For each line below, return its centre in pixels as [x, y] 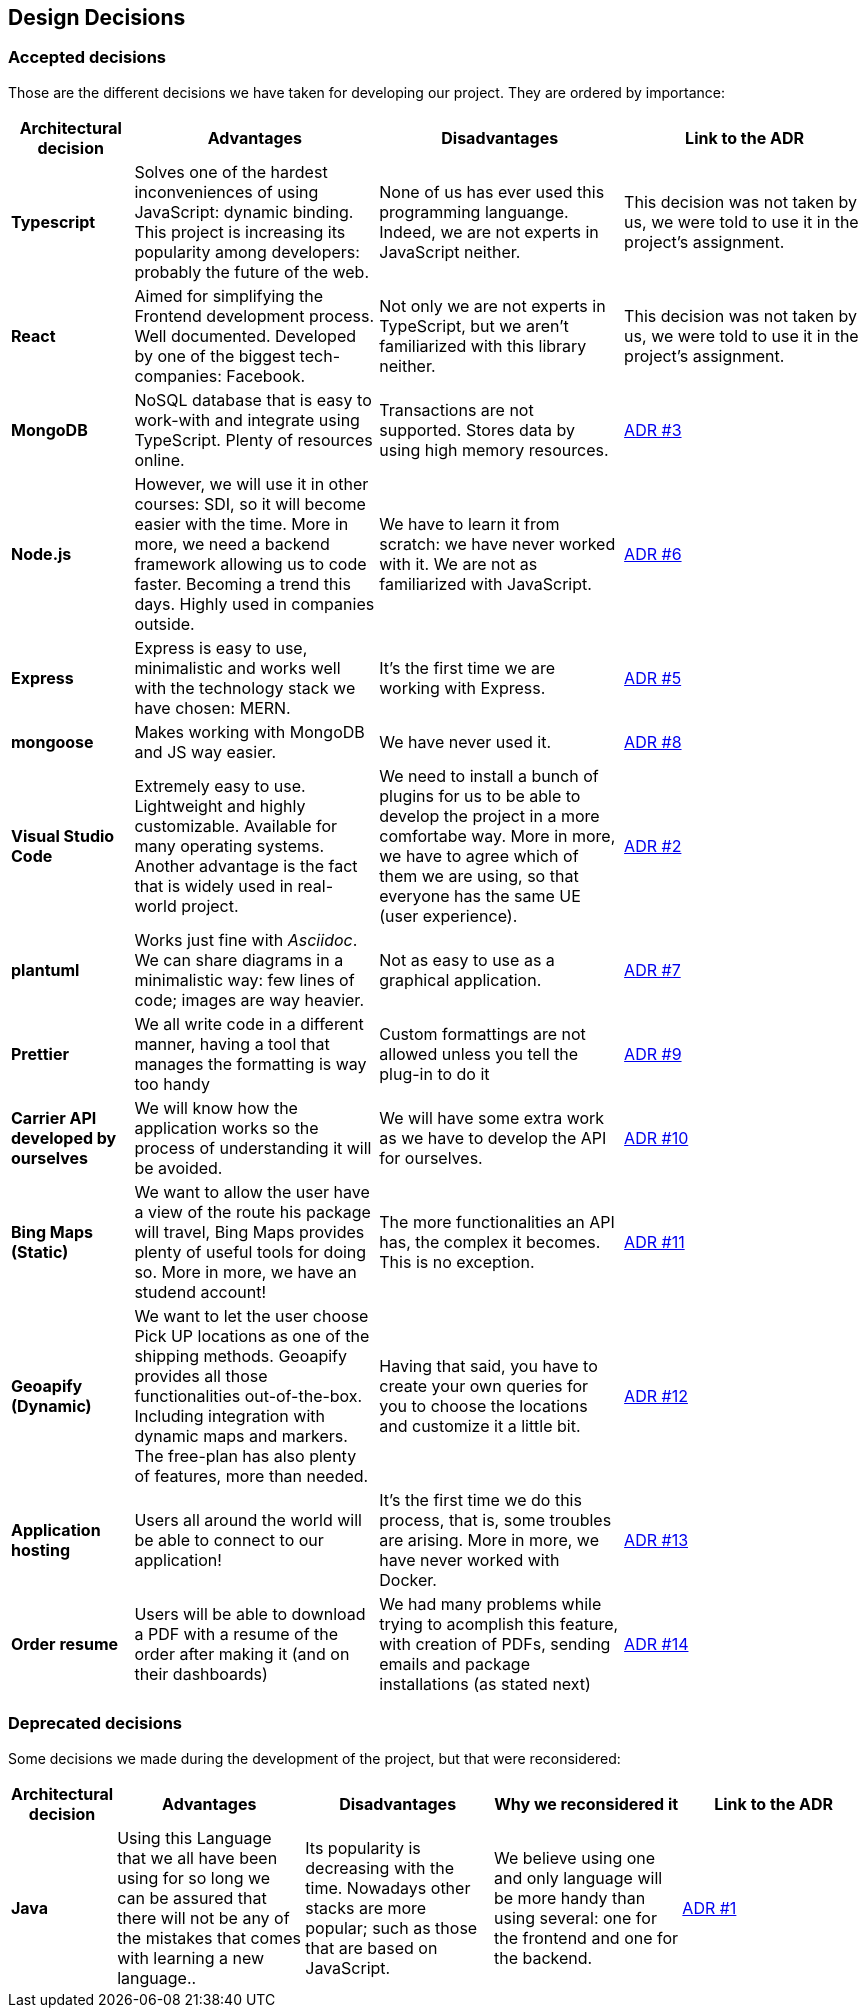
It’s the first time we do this [480, 1499]
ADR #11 [654, 1241]
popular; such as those [391, 1927]
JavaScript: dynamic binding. [244, 211]
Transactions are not [456, 409]
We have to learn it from [469, 523]
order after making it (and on [242, 1653]
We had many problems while [490, 1603]
